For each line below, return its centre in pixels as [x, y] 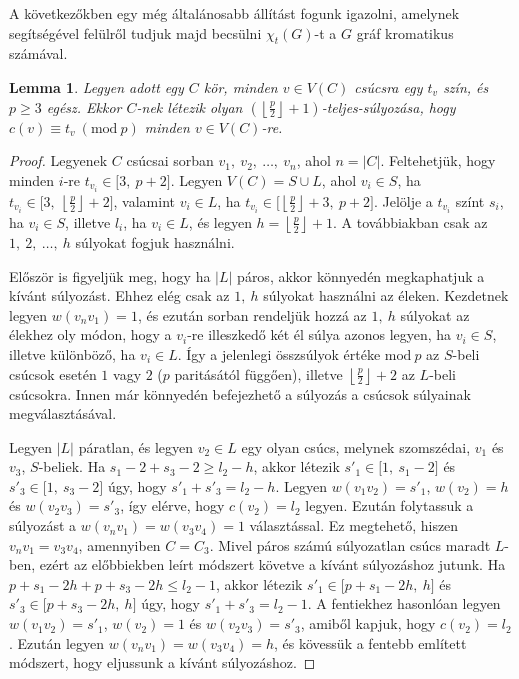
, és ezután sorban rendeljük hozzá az [252, 314]
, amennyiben [119, 544]
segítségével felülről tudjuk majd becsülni [135, 32]
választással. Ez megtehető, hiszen [354, 525]
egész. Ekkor [84, 106]
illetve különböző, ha [72, 353]
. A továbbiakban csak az [410, 221]
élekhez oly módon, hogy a [90, 334]
